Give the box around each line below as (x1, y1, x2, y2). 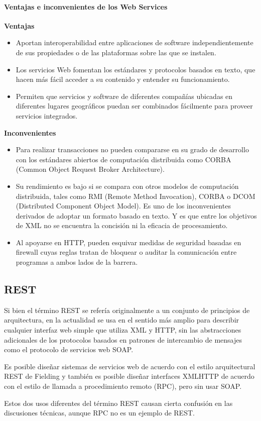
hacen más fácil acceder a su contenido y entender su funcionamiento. (16, 74, 230, 84)
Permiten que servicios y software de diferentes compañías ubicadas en (16, 90, 233, 101)
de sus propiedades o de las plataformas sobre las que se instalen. (16, 47, 216, 57)
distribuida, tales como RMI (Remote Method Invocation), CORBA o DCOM (16, 190, 255, 201)
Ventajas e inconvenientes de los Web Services (4, 1, 168, 12)
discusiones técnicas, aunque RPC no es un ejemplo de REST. (4, 407, 195, 418)
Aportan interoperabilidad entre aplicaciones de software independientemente (16, 37, 253, 48)
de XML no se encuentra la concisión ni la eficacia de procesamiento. (16, 220, 228, 231)
